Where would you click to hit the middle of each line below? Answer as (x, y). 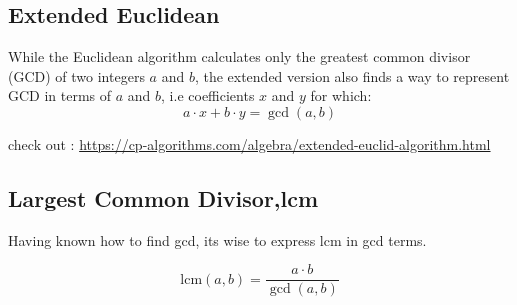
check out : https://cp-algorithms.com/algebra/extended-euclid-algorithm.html (249, 143)
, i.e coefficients (208, 95)
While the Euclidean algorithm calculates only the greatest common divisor (239, 56)
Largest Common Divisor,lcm (163, 197)
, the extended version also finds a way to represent (352, 75)
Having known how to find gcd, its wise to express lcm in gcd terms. (217, 239)
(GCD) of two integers (76, 75)
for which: (341, 95)
